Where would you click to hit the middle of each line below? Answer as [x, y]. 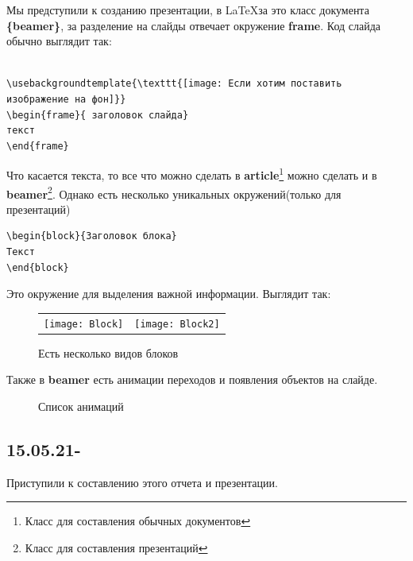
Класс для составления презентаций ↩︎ [116, 547]
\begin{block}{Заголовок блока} [92, 236]
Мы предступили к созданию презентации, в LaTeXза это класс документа [188, 10]
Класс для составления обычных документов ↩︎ [138, 521]
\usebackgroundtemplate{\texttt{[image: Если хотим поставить [174, 84]
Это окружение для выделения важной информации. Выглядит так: [169, 294]
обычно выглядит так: [59, 41]
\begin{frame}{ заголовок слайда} [98, 115]
